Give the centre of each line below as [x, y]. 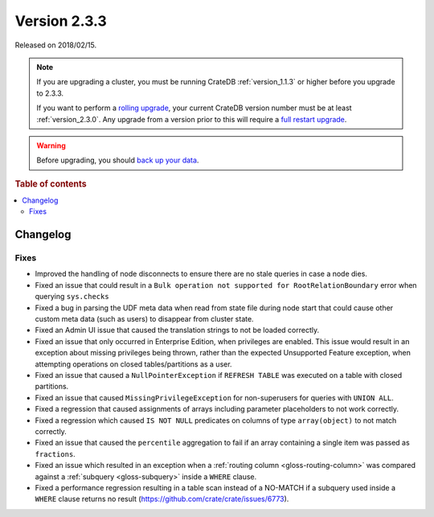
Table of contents [51, 183]
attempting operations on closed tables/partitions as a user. [133, 364]
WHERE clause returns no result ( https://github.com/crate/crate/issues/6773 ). [162, 499]
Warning [51, 146]
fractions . [55, 453]
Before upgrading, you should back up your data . [118, 160]
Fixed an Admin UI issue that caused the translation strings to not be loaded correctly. [177, 330]
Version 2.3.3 [61, 21]
